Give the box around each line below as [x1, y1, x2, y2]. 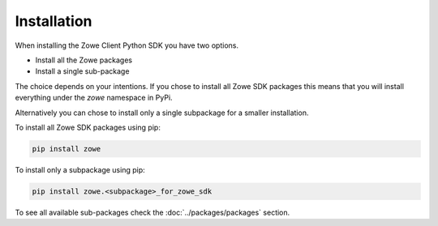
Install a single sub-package [35, 66, 130, 76]
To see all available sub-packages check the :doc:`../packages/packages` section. [15, 207, 290, 217]
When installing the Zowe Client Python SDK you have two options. [15, 41, 239, 50]
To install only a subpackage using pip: [15, 164, 145, 174]
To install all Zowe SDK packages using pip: [15, 122, 161, 132]
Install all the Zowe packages [35, 55, 133, 65]
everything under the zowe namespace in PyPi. [15, 93, 174, 103]
